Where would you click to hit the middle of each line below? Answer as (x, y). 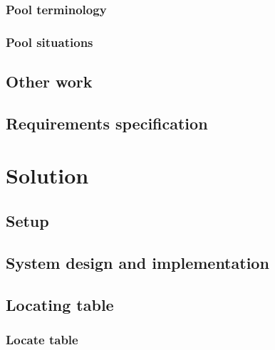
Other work (49, 81)
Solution (47, 175)
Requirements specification (107, 123)
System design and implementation (137, 262)
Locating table (60, 304)
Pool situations (50, 42)
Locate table (42, 339)
